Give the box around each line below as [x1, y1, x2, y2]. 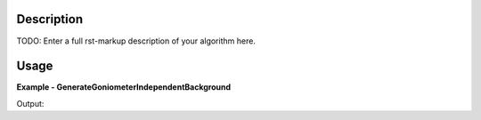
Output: [16, 98, 45, 108]
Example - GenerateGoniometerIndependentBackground [16, 82, 232, 92]
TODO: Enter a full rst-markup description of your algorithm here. [16, 36, 256, 46]
